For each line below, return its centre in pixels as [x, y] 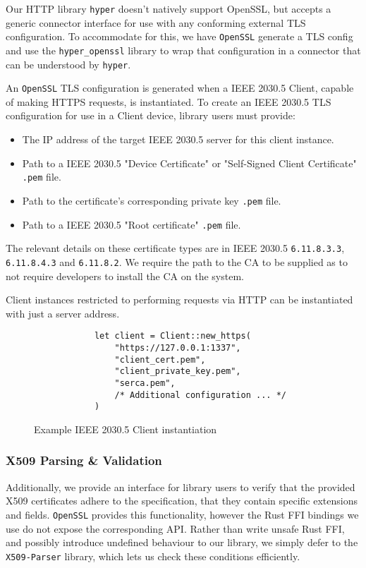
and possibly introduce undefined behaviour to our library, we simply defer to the [182, 542]
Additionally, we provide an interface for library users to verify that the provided [181, 487]
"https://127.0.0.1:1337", [178, 348]
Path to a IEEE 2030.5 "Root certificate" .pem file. [132, 224]
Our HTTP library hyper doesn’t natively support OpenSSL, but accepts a [169, 8]
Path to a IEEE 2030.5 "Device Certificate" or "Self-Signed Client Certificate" [189, 163]
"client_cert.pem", [160, 359]
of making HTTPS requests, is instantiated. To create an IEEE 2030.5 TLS [169, 101]
